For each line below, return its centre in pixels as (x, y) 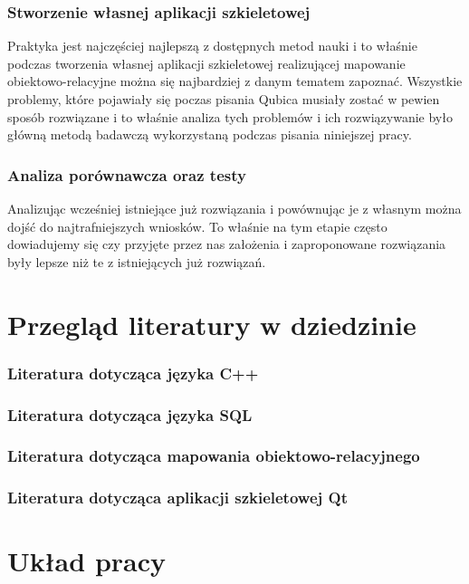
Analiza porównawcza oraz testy (127, 174)
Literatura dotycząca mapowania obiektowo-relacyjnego (214, 456)
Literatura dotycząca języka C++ (133, 373)
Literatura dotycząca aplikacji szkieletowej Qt (177, 498)
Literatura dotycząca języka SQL (130, 414)
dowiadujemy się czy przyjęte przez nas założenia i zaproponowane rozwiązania (227, 244)
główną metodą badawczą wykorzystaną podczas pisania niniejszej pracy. (210, 134)
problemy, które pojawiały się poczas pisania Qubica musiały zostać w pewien (224, 99)
